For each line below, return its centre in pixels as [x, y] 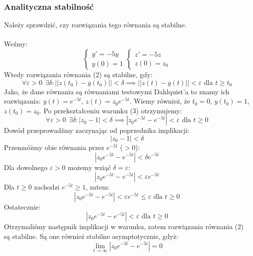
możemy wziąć [89, 167]
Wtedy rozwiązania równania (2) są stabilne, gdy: [78, 74]
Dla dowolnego [26, 167]
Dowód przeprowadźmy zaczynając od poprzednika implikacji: [97, 130]
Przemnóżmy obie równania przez [54, 147]
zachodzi [47, 187]
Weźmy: [16, 44]
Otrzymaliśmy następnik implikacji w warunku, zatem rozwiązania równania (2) [124, 226]
